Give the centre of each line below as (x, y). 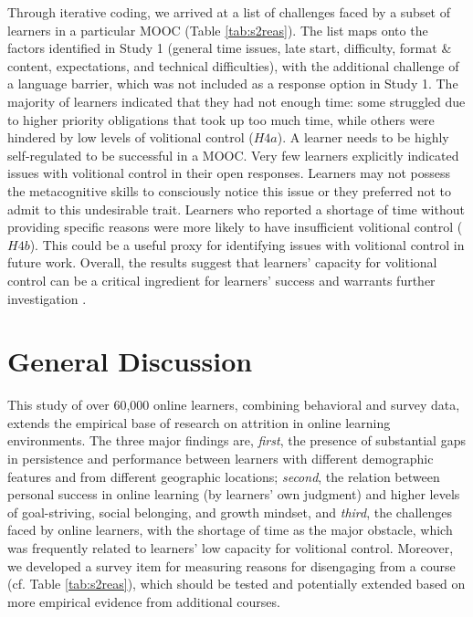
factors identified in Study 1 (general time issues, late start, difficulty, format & (230, 48)
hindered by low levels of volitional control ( (131, 137)
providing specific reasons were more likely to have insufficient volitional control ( (235, 227)
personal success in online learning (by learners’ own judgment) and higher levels (234, 494)
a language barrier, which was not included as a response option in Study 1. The (233, 84)
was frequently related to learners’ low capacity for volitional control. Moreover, (231, 547)
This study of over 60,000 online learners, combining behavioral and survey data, (234, 405)
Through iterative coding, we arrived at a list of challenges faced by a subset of (229, 12)
